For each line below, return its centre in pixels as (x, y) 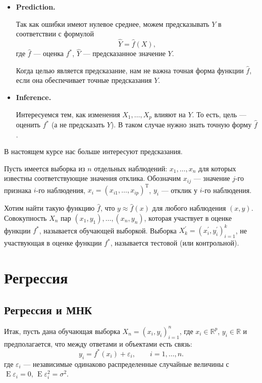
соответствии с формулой (55, 34)
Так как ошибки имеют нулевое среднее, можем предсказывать (113, 23)
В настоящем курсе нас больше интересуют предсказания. (93, 151)
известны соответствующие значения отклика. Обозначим (93, 178)
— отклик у (179, 190)
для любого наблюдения (189, 208)
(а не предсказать (78, 125)
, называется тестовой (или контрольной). (175, 243)
